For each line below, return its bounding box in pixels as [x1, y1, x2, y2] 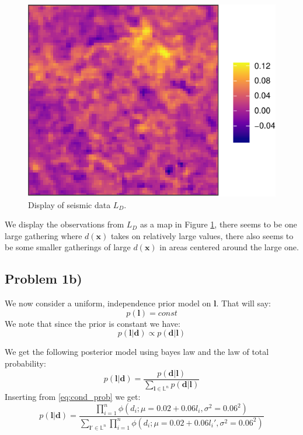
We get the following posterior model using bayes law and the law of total [5, 346, 269, 358]
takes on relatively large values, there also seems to [110, 229, 294, 241]
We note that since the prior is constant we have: [5, 317, 180, 329]
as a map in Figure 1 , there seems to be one [140, 218, 297, 230]
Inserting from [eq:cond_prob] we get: [5, 391, 141, 403]
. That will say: [216, 297, 271, 309]
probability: [5, 357, 46, 369]
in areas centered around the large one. [159, 241, 299, 253]
